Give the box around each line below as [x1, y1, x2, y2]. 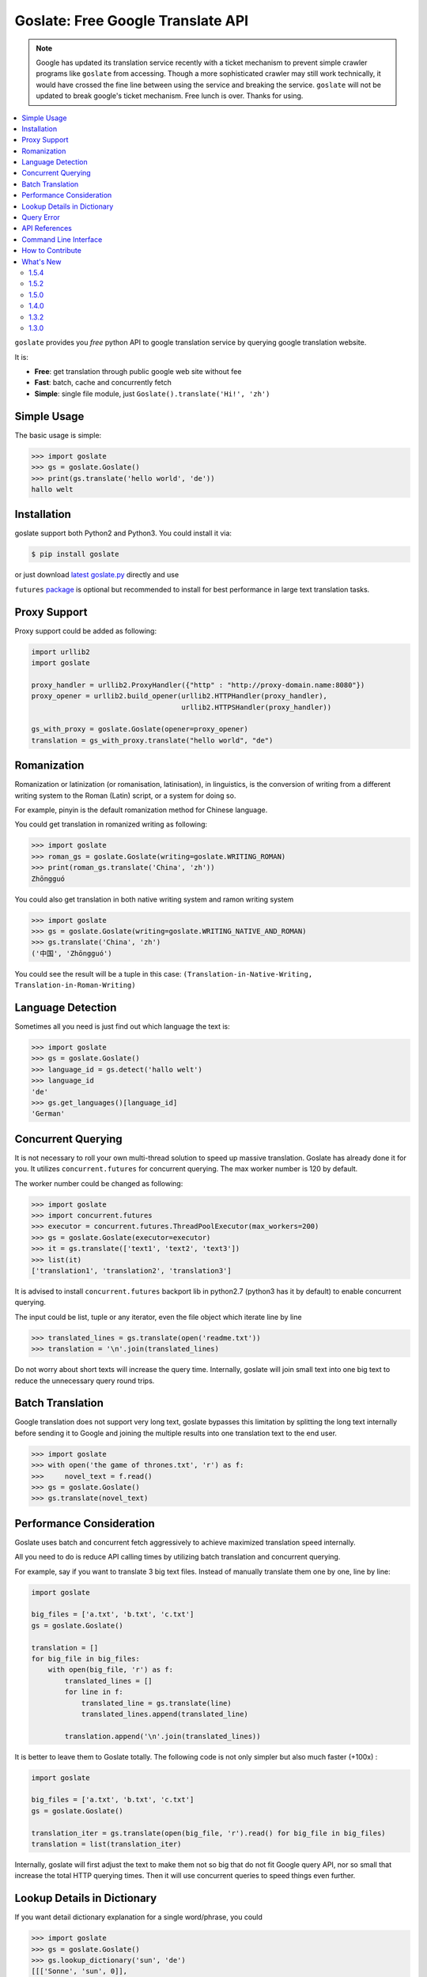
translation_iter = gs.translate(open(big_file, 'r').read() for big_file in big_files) [31, 1828, 387, 1838]
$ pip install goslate [31, 550, 119, 559]
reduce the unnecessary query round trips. [14, 1376, 155, 1385]
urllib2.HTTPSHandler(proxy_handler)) [181, 702, 332, 712]
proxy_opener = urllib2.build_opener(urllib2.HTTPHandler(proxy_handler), [31, 692, 328, 701]
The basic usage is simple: [14, 430, 102, 440]
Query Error [21, 213, 61, 222]
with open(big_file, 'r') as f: [47, 1665, 174, 1674]
